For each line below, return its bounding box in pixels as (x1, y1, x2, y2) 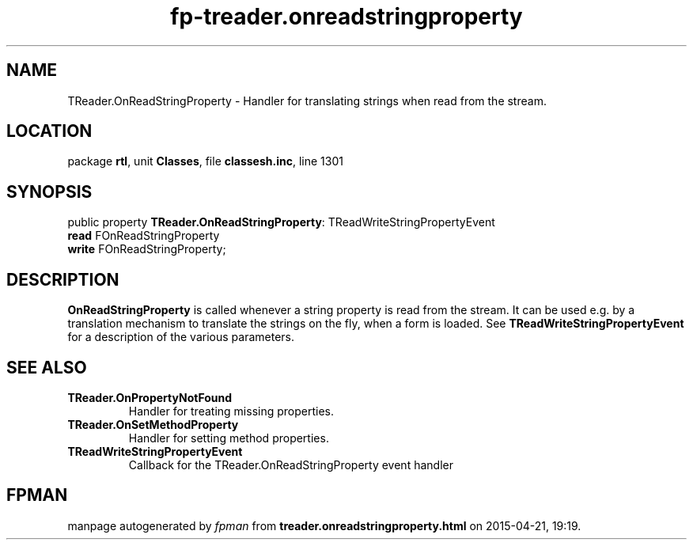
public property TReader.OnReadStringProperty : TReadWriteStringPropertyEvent (67, 215, 495, 229)
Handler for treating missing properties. (128, 404, 334, 418)
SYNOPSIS (6, 181, 93, 202)
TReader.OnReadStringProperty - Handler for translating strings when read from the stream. (67, 93, 547, 108)
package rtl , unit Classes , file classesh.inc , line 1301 (67, 154, 343, 169)
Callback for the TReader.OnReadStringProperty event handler (128, 457, 453, 472)
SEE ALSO (6, 357, 87, 377)
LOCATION (6, 121, 93, 142)
